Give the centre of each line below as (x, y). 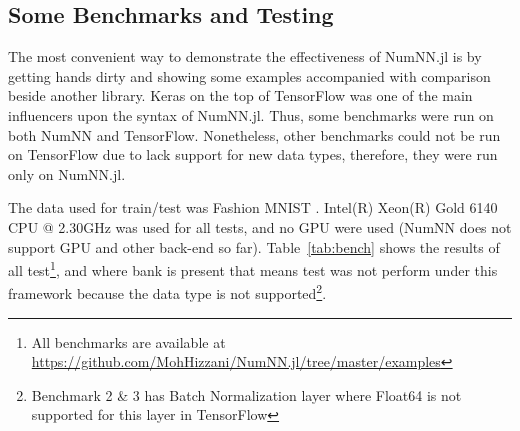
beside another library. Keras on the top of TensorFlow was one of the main (240, 95)
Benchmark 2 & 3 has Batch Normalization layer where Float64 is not (246, 394)
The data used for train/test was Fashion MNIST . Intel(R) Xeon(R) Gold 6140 (253, 207)
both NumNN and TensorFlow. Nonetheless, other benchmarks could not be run (254, 134)
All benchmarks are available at (128, 341)
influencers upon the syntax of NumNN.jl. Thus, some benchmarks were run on (251, 114)
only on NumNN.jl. (67, 173)
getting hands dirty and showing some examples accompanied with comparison (249, 75)
